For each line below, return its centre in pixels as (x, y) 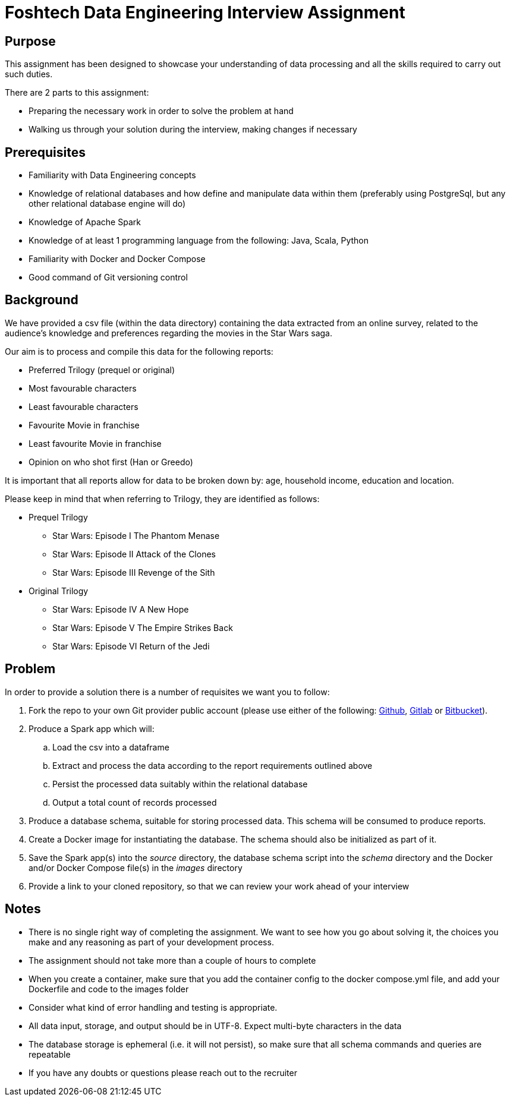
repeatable (50, 1054)
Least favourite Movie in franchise (95, 443)
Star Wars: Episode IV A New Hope (121, 609)
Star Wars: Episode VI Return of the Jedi (131, 646)
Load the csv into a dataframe (111, 747)
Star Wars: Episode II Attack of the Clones (134, 554)
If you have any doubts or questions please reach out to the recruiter (163, 1072)
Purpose (30, 41)
